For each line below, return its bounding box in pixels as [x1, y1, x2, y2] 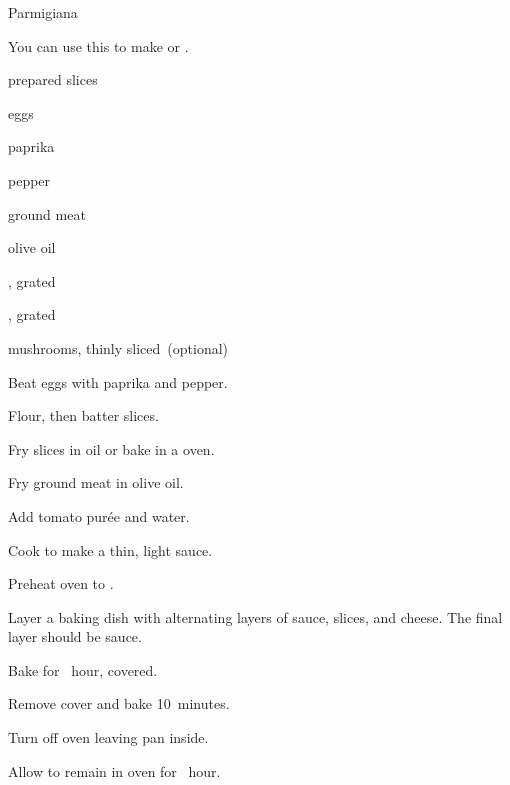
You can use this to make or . [8, 35, 189, 56]
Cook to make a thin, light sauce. [8, 539, 213, 560]
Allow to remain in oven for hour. [8, 760, 221, 781]
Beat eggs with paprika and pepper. [8, 371, 228, 392]
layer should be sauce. [8, 626, 142, 647]
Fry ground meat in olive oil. [8, 472, 184, 493]
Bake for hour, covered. [8, 659, 158, 680]
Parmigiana [8, 2, 78, 22]
